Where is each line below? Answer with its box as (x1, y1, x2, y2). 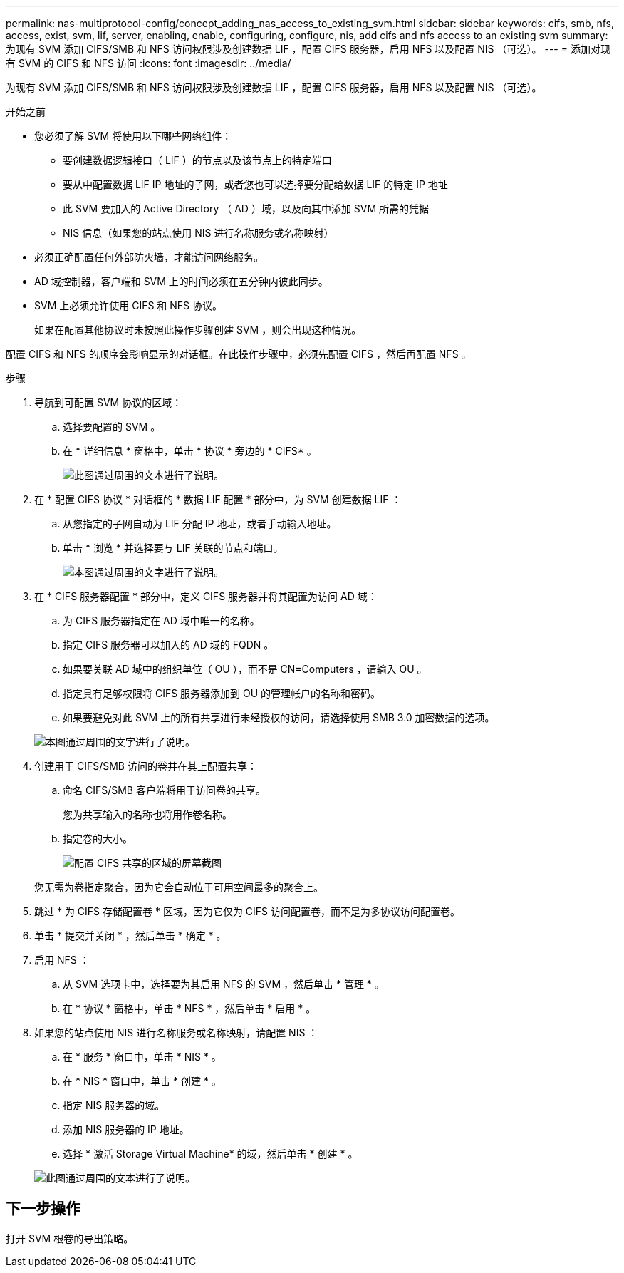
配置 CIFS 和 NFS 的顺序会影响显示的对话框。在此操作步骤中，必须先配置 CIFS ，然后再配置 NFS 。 (6, 348, 472, 360)
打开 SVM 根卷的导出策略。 (6, 1232, 134, 1244)
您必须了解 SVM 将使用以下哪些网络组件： (34, 130, 232, 142)
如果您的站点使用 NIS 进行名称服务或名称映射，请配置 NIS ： (34, 1026, 318, 1038)
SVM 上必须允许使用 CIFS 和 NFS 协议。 (34, 299, 223, 311)
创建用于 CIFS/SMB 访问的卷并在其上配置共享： (34, 760, 257, 772)
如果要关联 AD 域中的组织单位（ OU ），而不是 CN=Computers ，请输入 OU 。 (63, 663, 427, 675)
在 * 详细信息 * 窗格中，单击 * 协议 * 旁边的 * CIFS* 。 (63, 445, 317, 457)
